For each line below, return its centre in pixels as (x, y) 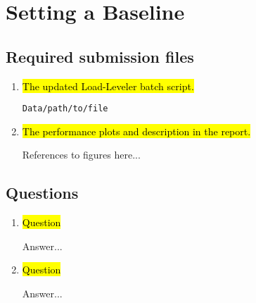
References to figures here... (81, 155)
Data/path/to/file (65, 109)
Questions (42, 193)
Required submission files (100, 56)
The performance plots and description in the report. (136, 131)
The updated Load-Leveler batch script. (108, 86)
